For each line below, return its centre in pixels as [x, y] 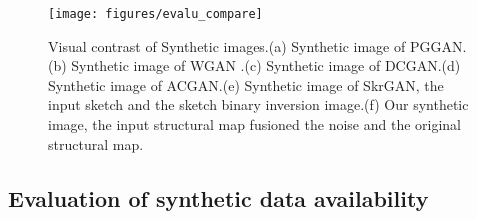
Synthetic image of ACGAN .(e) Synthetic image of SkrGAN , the [246, 84]
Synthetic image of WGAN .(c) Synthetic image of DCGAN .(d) [266, 65]
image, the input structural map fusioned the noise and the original [254, 124]
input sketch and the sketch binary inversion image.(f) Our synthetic [258, 104]
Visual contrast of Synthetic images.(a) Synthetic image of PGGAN [255, 45]
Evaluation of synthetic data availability [218, 197]
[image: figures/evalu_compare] [155, 14]
